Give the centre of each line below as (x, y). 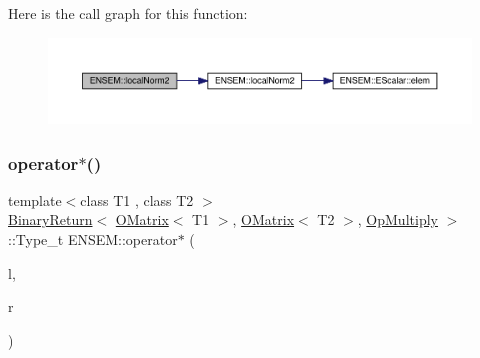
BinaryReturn (50, 219)
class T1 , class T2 (137, 199)
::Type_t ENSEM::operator (93, 239)
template (35, 199)
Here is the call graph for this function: (128, 13)
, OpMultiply (397, 219)
